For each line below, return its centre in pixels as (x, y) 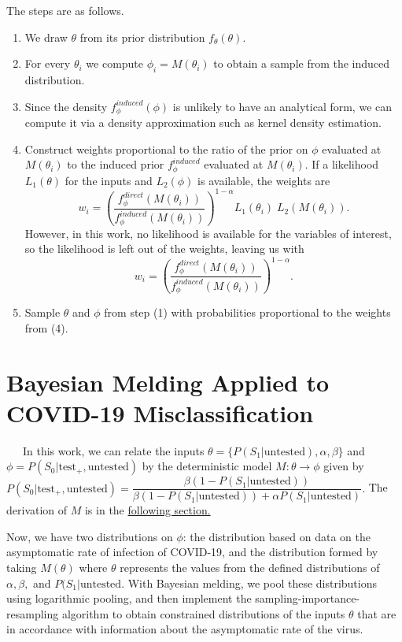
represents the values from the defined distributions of (250, 568)
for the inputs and (109, 180)
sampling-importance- (308, 598)
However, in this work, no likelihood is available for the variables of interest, (208, 233)
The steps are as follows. (65, 10)
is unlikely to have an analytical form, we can (282, 106)
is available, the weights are (264, 180)
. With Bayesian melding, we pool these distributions (249, 583)
